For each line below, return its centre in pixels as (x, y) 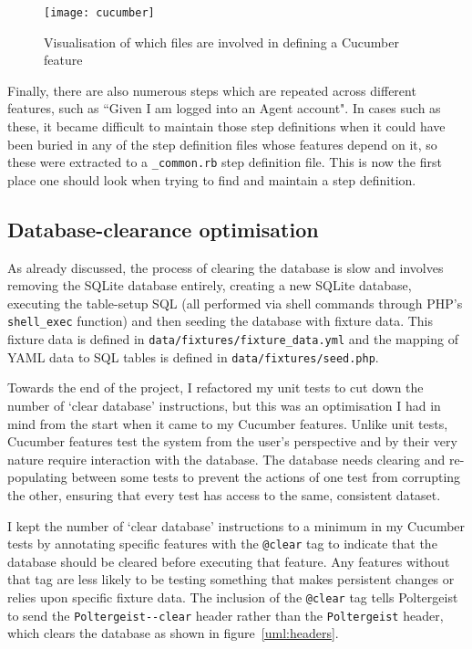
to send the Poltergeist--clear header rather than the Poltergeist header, (226, 615)
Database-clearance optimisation (163, 229)
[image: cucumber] (99, 13)
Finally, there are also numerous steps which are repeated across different (212, 90)
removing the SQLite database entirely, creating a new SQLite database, (210, 285)
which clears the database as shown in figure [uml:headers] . (173, 633)
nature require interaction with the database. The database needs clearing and (226, 459)
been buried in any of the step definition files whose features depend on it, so (222, 144)
